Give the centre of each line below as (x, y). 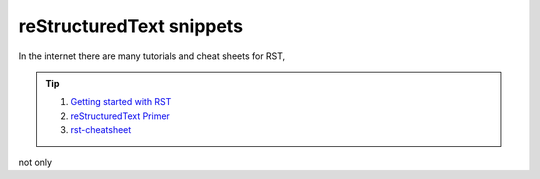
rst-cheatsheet (101, 130)
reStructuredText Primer (120, 116)
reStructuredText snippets (131, 26)
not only (35, 162)
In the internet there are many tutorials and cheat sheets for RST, (152, 56)
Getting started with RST (121, 102)
